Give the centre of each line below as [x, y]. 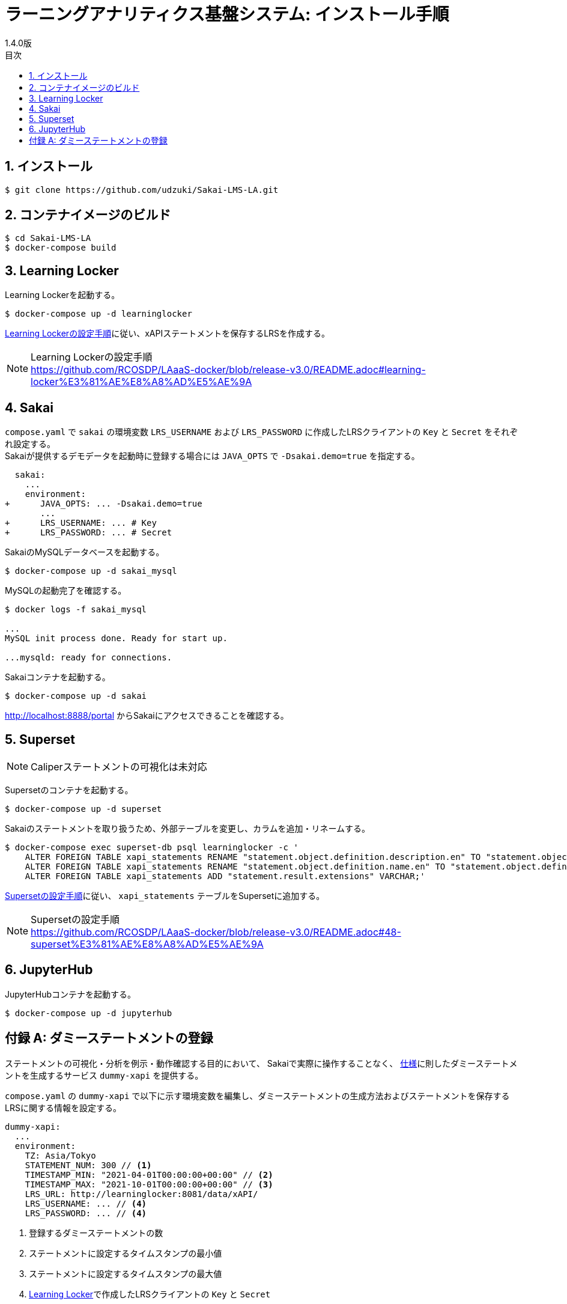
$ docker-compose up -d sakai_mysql [91, 571]
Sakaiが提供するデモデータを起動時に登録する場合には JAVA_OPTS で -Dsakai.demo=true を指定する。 [212, 456]
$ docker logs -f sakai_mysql [76, 610]
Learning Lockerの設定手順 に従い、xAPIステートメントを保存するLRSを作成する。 [168, 334]
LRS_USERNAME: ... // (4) [86, 1203]
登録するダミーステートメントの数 [96, 1232]
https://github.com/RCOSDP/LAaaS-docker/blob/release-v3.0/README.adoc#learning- [228, 370]
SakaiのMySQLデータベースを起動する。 [85, 552]
